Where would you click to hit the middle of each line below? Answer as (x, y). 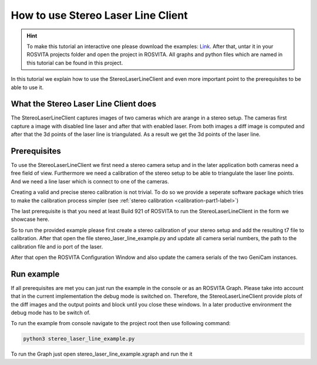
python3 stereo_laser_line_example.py (79, 339)
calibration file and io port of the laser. (57, 247)
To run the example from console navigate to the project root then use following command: (121, 323)
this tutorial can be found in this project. (75, 63)
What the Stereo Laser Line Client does (84, 104)
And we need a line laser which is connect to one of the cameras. (90, 181)
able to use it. (27, 87)
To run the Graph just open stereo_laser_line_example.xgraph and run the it (102, 354)
